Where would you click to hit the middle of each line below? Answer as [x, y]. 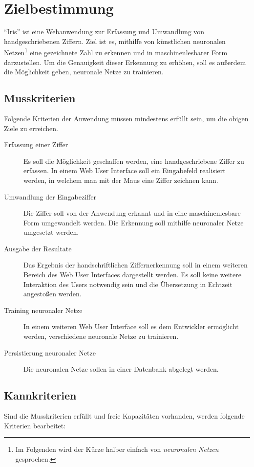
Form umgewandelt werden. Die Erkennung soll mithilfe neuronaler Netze [134, 222]
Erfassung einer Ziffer [36, 145]
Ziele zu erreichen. [31, 128]
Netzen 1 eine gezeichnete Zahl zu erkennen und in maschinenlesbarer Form [116, 52]
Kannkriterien [40, 395]
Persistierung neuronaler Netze [50, 352]
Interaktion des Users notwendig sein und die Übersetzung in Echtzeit [128, 284]
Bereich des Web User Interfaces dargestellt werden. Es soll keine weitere [132, 275]
